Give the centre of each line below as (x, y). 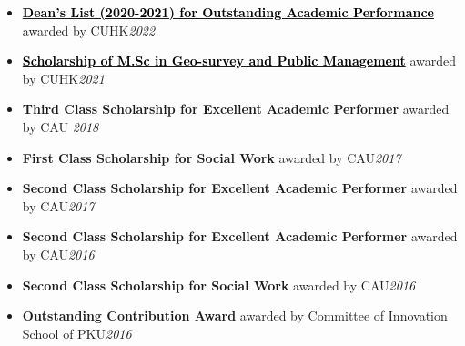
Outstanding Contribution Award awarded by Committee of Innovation (235, 315)
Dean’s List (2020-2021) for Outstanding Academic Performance (228, 12)
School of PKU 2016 (77, 333)
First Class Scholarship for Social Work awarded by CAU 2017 (212, 157)
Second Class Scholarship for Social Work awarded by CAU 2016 (219, 285)
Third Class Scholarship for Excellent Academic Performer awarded (236, 109)
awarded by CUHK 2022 (89, 30)
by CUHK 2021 (63, 78)
